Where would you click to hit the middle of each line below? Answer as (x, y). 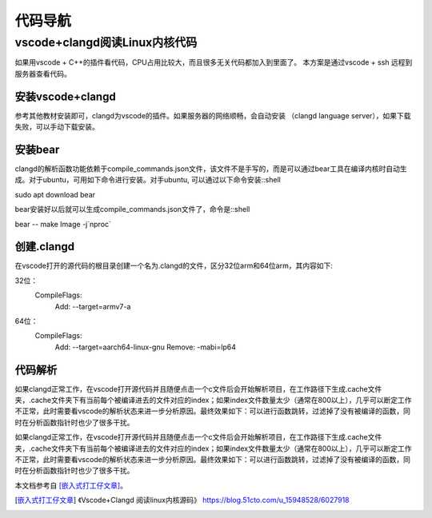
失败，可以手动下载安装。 (57, 127)
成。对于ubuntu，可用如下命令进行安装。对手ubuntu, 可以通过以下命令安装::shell (148, 180)
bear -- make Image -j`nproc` (63, 224)
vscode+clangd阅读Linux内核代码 (106, 42)
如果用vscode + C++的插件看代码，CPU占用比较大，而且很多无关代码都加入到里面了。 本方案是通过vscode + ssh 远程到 (214, 62)
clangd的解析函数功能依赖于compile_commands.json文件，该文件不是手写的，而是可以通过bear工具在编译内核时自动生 (211, 169)
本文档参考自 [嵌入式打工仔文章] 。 (71, 485)
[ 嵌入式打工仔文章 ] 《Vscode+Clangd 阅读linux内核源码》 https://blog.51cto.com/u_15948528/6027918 (182, 500)
